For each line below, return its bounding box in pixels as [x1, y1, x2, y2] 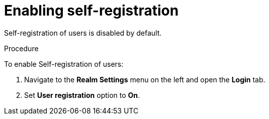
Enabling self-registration [4, 2, 179, 19]
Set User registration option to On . [24, 90, 140, 99]
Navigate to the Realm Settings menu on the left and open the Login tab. [24, 75, 265, 84]
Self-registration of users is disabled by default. [4, 28, 162, 37]
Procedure [4, 44, 39, 53]
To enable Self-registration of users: [4, 59, 124, 68]
